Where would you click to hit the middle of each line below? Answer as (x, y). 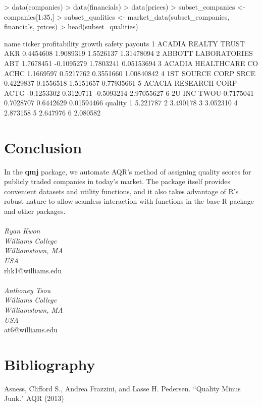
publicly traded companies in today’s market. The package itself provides (117, 181)
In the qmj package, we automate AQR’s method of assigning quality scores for (128, 171)
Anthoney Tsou (27, 290)
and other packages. (35, 211)
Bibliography (50, 364)
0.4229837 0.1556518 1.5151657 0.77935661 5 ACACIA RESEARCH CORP (121, 83)
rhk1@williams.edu (33, 270)
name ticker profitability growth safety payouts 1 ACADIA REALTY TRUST (124, 43)
